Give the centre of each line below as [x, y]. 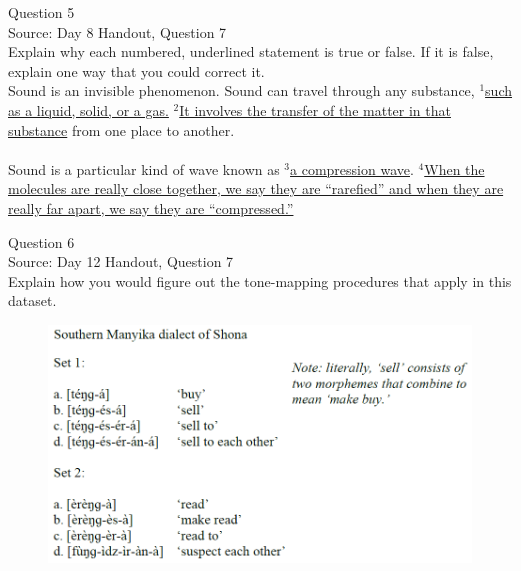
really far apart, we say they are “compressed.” [151, 207]
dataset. [32, 300]
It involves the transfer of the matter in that [315, 109]
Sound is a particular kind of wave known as [144, 168]
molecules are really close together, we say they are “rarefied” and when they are [256, 188]
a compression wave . [352, 168]
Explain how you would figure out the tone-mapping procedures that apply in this [260, 280]
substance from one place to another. [121, 129]
